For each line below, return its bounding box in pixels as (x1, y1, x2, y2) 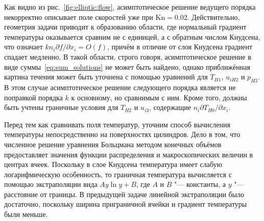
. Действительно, (187, 11, 240, 22)
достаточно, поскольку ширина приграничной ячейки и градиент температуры (4, 199, 247, 209)
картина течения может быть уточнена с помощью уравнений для (4, 71, 208, 82)
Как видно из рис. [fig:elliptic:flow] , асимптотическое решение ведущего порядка (4, 2, 256, 12)
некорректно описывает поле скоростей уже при (4, 11, 153, 22)
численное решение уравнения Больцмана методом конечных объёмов (4, 139, 222, 149)
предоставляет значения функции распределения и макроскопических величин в (4, 149, 253, 159)
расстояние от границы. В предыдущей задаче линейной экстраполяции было (4, 188, 245, 199)
